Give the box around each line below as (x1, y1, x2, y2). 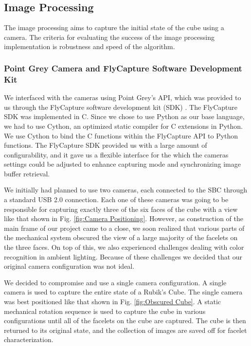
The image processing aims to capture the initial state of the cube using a (4, 22, 224, 33)
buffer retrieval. (4, 168, 50, 178)
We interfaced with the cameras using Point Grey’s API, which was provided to (4, 92, 241, 103)
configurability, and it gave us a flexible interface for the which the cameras (4, 149, 229, 159)
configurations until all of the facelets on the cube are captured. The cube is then (4, 315, 246, 326)
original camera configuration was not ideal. (4, 261, 135, 271)
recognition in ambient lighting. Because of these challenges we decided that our (4, 251, 243, 261)
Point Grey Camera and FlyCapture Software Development (4, 62, 242, 74)
